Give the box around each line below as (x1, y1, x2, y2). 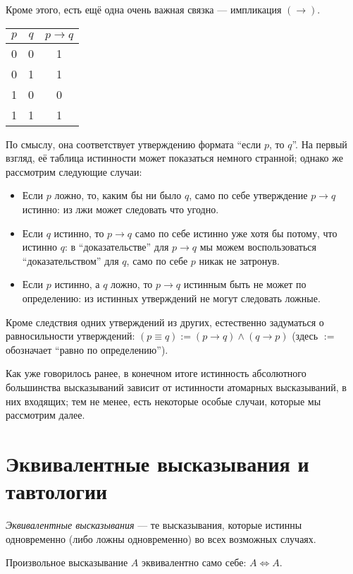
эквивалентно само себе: (142, 555, 247, 570)
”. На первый (292, 136, 347, 151)
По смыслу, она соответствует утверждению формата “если (6, 136, 261, 151)
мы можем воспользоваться (199, 239, 317, 254)
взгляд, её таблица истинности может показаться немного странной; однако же (6, 150, 343, 165)
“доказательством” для (22, 253, 119, 268)
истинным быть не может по (183, 277, 306, 292)
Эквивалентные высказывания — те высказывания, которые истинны (6, 518, 302, 532)
